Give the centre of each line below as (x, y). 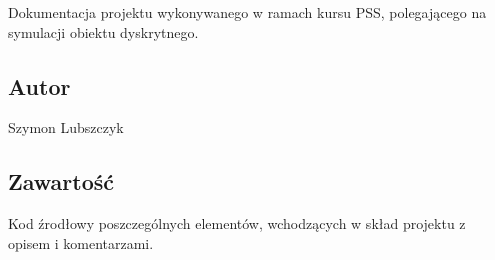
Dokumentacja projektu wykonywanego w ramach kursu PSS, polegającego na (247, 12)
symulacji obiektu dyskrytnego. (103, 31)
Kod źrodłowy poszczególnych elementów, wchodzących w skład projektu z (237, 223)
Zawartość (61, 181)
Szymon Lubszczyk (66, 127)
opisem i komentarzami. (81, 242)
